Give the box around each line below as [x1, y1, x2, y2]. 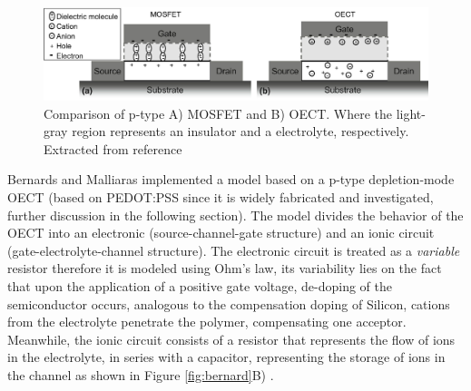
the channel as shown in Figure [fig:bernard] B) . [7, 366, 274, 384]
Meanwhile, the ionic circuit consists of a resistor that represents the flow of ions [7, 329, 456, 348]
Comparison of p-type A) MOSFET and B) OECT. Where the [44, 103, 393, 122]
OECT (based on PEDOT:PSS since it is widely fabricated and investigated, [7, 188, 434, 207]
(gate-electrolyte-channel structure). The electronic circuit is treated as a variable [7, 240, 460, 259]
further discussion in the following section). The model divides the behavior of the [7, 205, 464, 224]
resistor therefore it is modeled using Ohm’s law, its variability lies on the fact [7, 259, 442, 278]
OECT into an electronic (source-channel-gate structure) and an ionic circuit [7, 223, 435, 242]
